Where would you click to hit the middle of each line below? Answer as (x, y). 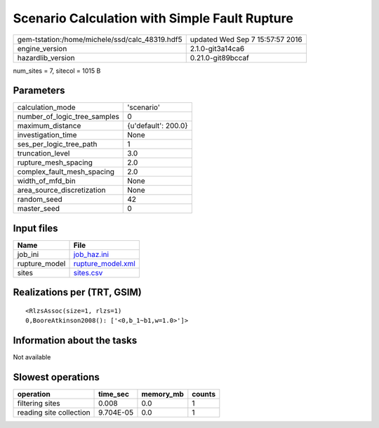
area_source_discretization (61, 191)
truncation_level (44, 153)
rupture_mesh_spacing (55, 163)
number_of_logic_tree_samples (68, 117)
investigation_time (47, 135)
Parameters (39, 91)
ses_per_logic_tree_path (57, 144)
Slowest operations (56, 377)
